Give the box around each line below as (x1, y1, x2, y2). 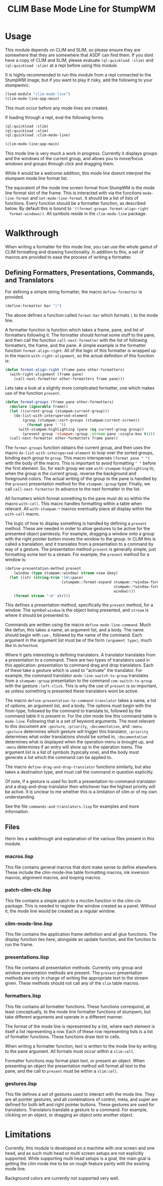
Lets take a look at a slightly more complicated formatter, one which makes (5, 385, 155, 391)
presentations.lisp (5, 954, 49, 961)
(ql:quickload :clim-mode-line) (5, 133, 70, 138)
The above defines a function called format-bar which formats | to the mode (5, 312, 158, 318)
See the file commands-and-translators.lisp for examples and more (5, 803, 139, 809)
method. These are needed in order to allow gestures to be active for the (5, 526, 150, 532)
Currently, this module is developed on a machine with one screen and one (5, 1145, 155, 1151)
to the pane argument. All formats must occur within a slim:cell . (5, 1048, 135, 1054)
